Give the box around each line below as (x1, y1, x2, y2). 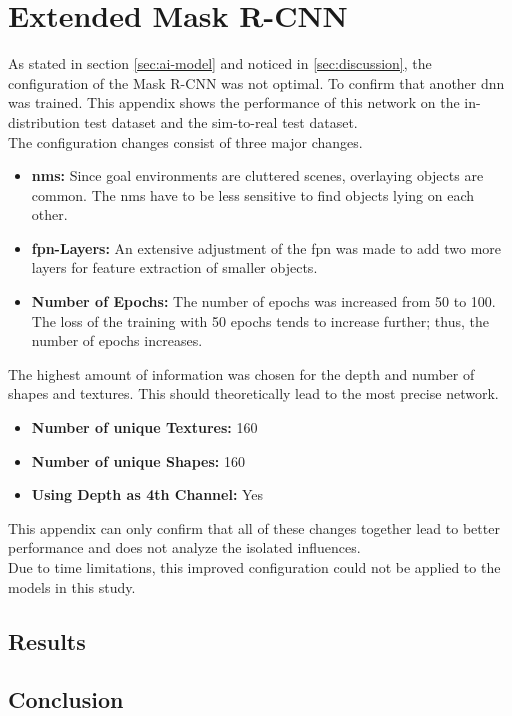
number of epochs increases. (31, 330, 203, 351)
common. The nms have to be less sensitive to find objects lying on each (31, 184, 474, 205)
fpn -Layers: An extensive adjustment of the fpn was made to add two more (31, 237, 502, 258)
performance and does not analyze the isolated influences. (8, 537, 361, 558)
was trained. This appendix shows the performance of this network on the (8, 92, 460, 113)
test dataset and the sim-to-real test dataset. (84, 111, 358, 132)
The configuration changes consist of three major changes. (8, 131, 363, 152)
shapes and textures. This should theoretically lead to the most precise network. (8, 383, 499, 404)
